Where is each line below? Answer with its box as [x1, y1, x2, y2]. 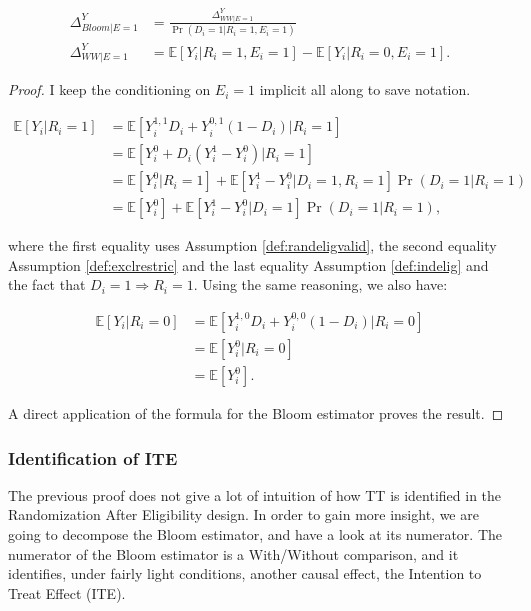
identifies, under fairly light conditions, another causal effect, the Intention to [8, 563, 482, 584]
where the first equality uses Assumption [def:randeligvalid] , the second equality [8, 235, 497, 256]
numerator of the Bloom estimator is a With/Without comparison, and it [8, 543, 459, 564]
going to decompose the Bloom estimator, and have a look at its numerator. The [8, 524, 503, 545]
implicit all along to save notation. [259, 79, 471, 100]
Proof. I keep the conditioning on [8, 79, 211, 100]
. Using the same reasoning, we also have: [193, 274, 448, 295]
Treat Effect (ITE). [8, 582, 126, 603]
